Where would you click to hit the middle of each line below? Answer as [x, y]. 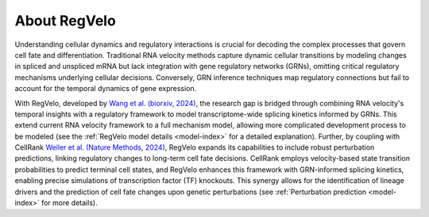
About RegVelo [66, 21]
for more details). [70, 203]
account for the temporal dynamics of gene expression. [106, 89]
